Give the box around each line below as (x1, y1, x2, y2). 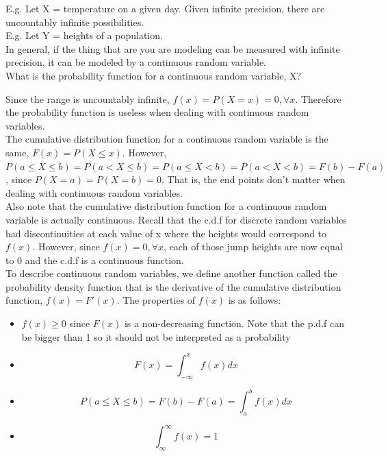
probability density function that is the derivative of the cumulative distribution (5, 279, 341, 293)
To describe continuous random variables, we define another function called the (5, 266, 337, 280)
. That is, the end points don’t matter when (161, 172, 346, 187)
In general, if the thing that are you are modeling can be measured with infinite (5, 41, 340, 56)
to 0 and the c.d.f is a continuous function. (5, 252, 184, 267)
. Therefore (295, 91, 341, 106)
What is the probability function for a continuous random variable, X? (5, 68, 302, 82)
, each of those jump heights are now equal (164, 239, 343, 254)
